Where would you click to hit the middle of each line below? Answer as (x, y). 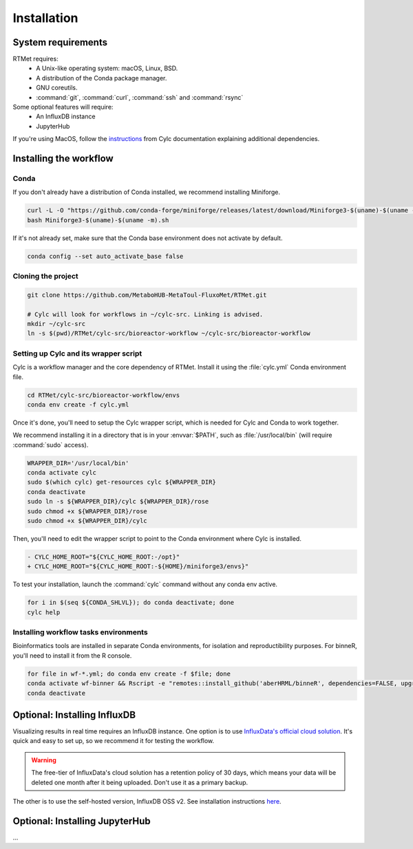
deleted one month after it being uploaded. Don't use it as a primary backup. (140, 782)
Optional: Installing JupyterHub (82, 821)
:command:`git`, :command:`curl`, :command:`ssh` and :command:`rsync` (140, 97)
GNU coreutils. (57, 88)
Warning (44, 760)
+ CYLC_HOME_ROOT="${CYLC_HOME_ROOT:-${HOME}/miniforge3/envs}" (138, 567)
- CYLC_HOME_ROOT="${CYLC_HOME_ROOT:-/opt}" (104, 557)
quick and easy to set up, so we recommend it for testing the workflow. (114, 741)
